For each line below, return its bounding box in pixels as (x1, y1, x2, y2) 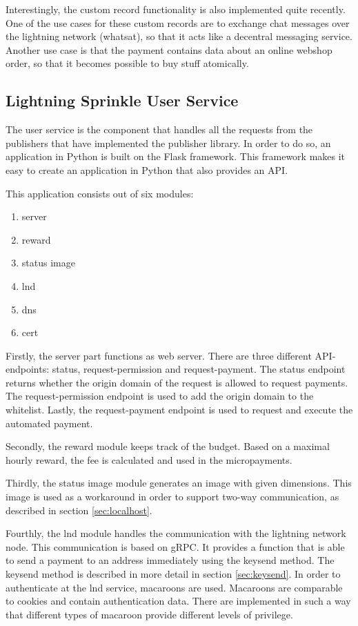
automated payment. (6, 415, 93, 430)
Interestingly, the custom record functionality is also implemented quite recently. (6, 2, 346, 16)
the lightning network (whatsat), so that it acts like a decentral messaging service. (6, 29, 352, 43)
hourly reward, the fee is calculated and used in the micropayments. (6, 452, 292, 467)
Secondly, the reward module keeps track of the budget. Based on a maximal (6, 439, 330, 453)
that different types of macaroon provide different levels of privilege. (6, 607, 293, 621)
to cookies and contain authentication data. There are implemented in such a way (6, 594, 351, 608)
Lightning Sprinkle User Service (6, 90, 239, 111)
